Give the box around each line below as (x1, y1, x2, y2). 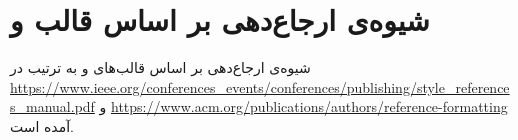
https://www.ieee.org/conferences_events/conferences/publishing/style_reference (10, 76, 510, 97)
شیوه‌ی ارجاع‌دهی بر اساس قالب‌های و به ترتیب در (10, 57, 311, 78)
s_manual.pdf (10, 96, 95, 117)
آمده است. (10, 115, 75, 136)
